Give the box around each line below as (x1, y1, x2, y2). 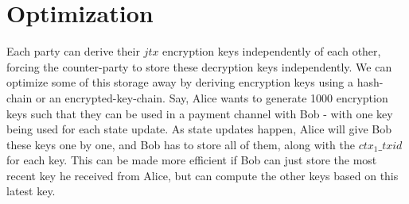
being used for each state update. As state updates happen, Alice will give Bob (6, 121, 391, 137)
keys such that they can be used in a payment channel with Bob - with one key (6, 105, 393, 121)
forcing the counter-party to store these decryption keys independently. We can (6, 58, 392, 75)
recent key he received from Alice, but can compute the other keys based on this (6, 167, 399, 183)
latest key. (6, 183, 56, 199)
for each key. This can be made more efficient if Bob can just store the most (6, 152, 377, 168)
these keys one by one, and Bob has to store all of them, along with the (6, 136, 356, 152)
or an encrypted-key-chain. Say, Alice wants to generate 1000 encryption (35, 89, 388, 106)
